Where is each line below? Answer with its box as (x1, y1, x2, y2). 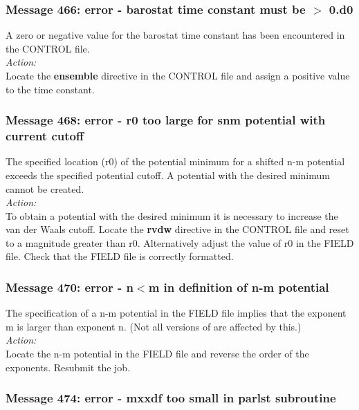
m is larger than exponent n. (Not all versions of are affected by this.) (6, 319, 302, 333)
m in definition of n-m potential (148, 279, 329, 295)
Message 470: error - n (6, 279, 134, 295)
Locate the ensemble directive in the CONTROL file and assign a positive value (6, 68, 350, 82)
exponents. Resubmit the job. (6, 360, 131, 374)
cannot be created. (6, 181, 84, 196)
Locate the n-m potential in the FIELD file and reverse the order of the (6, 346, 309, 361)
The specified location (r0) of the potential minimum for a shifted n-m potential (6, 154, 345, 169)
